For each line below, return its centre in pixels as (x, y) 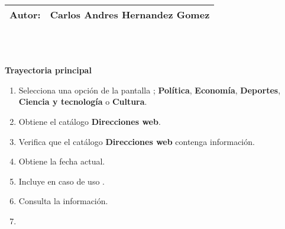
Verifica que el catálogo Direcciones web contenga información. (137, 141)
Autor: (25, 14)
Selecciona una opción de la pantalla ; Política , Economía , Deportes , (150, 90)
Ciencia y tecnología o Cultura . (83, 101)
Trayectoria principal (48, 70)
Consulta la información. (63, 201)
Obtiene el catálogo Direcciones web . (90, 121)
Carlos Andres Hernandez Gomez (130, 14)
